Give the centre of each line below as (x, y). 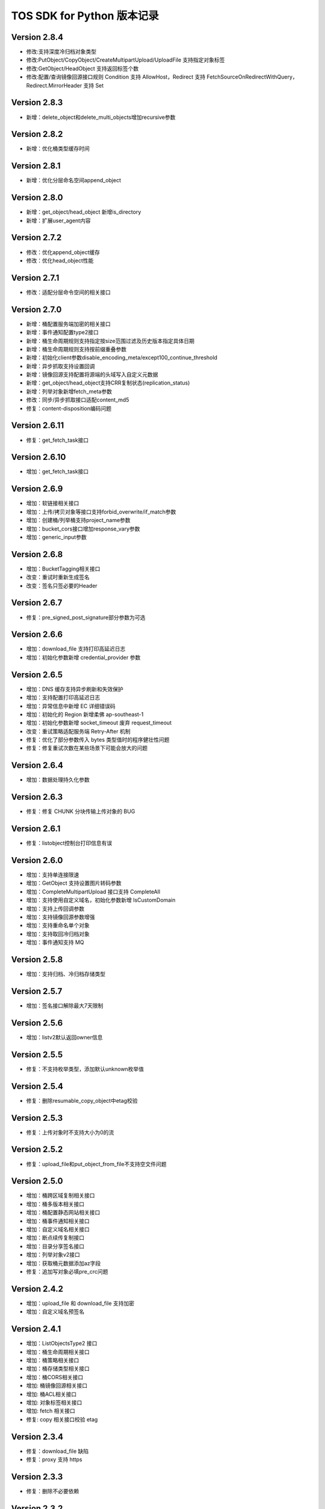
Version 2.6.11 (38, 426)
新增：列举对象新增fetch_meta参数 (69, 391)
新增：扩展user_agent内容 (58, 220)
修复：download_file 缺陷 (57, 1451)
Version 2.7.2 (36, 238)
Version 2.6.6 (37, 635)
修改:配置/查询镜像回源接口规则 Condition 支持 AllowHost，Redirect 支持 (116, 77)
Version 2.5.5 (37, 1054)
